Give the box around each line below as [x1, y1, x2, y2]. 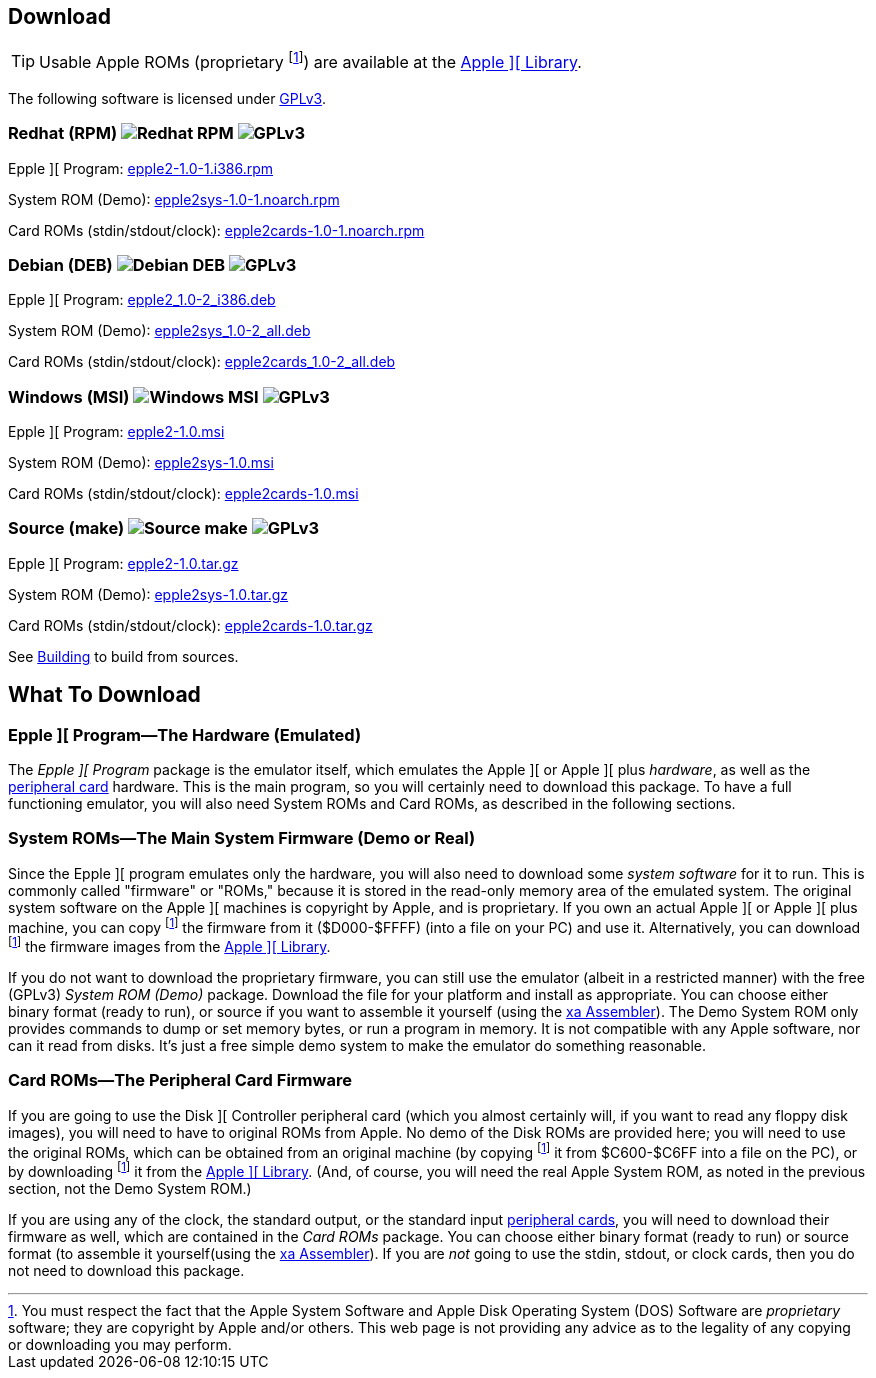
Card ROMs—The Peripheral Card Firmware [8, 1070, 352, 1091]
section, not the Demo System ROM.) [8, 1180, 252, 1198]
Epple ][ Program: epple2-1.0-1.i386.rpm [8, 159, 274, 177]
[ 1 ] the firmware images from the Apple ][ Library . [8, 935, 331, 956]
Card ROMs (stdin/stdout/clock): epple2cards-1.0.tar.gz [8, 616, 373, 634]
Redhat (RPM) [8, 123, 118, 144]
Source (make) [8, 518, 125, 539]
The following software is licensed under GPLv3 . [8, 89, 326, 107]
